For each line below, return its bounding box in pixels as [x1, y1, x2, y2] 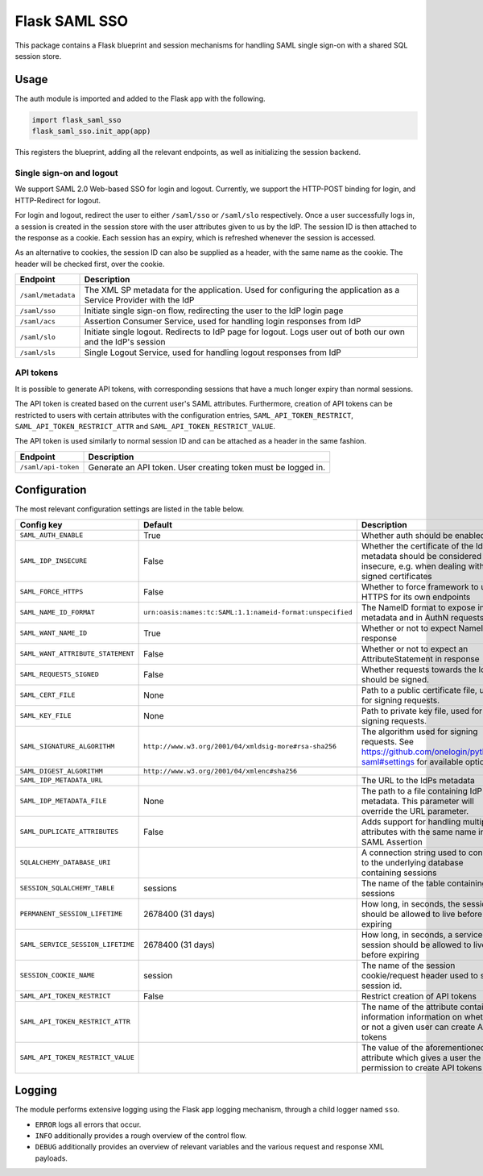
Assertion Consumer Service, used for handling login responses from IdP [84, 315, 361, 327]
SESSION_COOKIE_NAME [19, 971, 96, 980]
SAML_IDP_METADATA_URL [19, 776, 104, 785]
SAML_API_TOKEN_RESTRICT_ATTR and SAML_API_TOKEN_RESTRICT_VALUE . [14, 422, 276, 431]
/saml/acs [19, 317, 56, 326]
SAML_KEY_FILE [19, 711, 72, 720]
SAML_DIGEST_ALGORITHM [19, 766, 104, 775]
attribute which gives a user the [361, 1052, 481, 1063]
